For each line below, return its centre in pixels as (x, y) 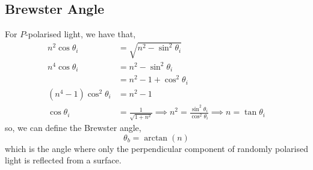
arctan (156, 138)
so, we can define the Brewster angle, (73, 128)
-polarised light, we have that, (81, 34)
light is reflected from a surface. (63, 160)
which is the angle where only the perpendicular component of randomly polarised (156, 148)
